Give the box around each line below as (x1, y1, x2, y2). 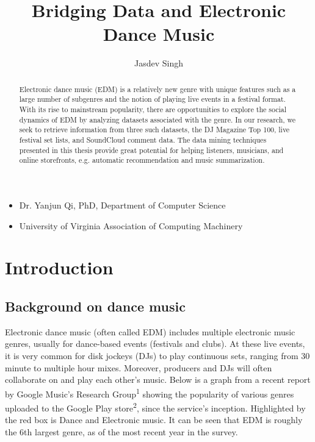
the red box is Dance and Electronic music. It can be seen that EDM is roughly (5, 413, 303, 426)
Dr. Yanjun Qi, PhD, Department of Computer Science (19, 198, 226, 211)
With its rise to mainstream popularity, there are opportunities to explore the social (19, 104, 287, 115)
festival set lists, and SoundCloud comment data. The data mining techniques (19, 134, 267, 144)
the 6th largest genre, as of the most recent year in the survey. (5, 425, 238, 438)
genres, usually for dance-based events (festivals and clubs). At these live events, (5, 337, 305, 350)
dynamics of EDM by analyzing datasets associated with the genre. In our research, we (19, 114, 296, 124)
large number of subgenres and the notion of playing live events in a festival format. (19, 94, 286, 104)
